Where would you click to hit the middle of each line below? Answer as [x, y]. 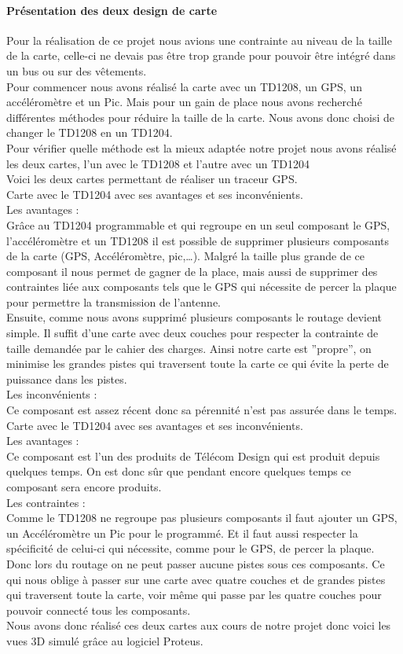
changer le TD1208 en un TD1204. [90, 132]
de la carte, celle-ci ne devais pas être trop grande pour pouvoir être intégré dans [201, 55]
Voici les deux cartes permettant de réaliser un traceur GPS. [152, 179]
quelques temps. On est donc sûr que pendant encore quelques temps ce [179, 471]
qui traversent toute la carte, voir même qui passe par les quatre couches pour [194, 595]
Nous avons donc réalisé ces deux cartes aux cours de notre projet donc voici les [199, 625]
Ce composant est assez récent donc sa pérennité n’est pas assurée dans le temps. [202, 410]
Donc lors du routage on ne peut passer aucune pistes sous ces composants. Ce [196, 563]
